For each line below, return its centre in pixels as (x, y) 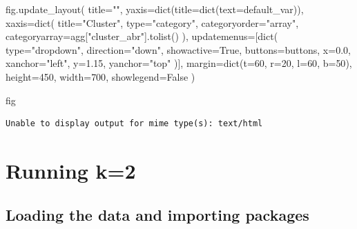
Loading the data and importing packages (157, 214)
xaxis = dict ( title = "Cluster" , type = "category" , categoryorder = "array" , (152, 22)
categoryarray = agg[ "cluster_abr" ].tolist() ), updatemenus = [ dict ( (142, 36)
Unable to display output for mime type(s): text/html (134, 124)
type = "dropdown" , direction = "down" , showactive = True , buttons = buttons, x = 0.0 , (178, 49)
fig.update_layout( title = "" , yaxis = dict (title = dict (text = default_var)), (155, 9)
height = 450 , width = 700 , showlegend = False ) (100, 76)
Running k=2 (71, 170)
